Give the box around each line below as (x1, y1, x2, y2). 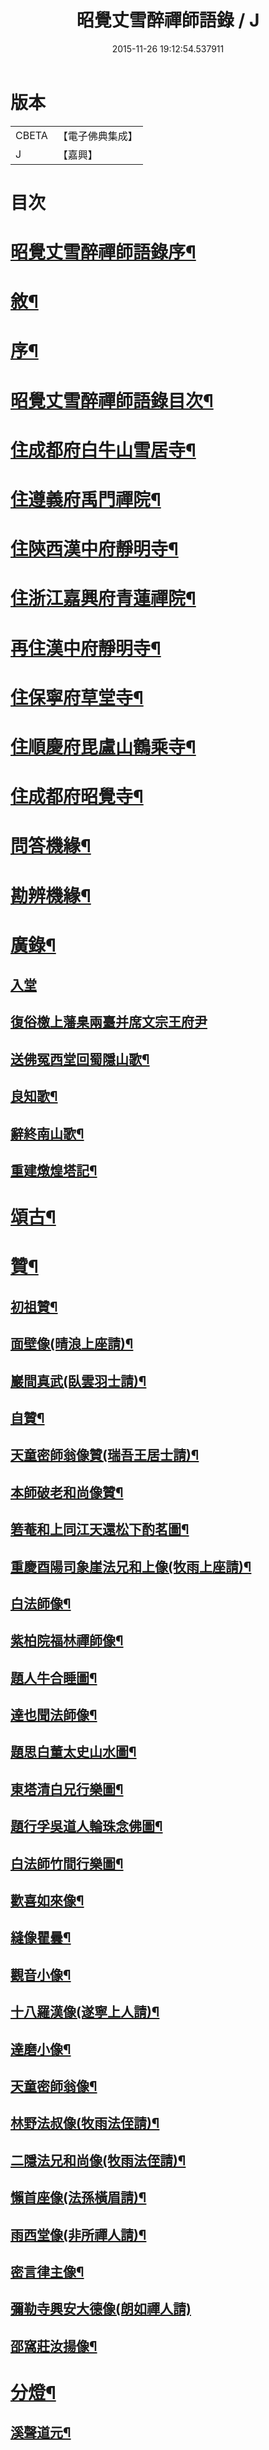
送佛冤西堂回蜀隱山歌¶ (10, 1051, 150, 1068)
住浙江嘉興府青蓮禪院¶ (10, 587, 197, 610)
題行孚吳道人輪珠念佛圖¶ (10, 1818, 163, 1835)
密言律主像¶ (10, 2263, 85, 2280)
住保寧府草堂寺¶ (10, 686, 144, 709)
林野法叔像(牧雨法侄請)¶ (10, 2115, 160, 2132)
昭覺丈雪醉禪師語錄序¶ (10, 241, 197, 264)
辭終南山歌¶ (10, 1125, 85, 1142)
